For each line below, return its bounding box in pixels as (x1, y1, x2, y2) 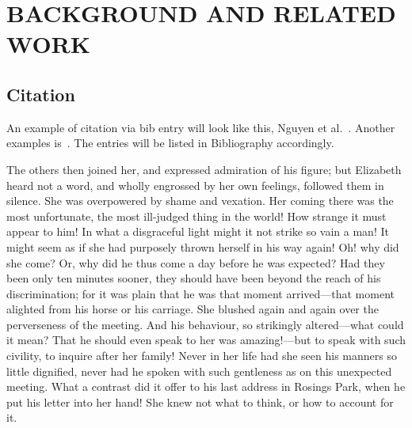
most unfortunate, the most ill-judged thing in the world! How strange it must (6, 207, 387, 224)
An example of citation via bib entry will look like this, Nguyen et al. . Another (6, 119, 395, 135)
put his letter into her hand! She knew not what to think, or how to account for (6, 393, 394, 410)
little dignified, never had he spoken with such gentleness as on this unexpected (6, 362, 392, 379)
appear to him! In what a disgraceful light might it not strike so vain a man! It (6, 223, 389, 240)
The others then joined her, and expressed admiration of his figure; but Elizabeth (6, 161, 402, 177)
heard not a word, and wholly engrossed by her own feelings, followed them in (6, 176, 384, 193)
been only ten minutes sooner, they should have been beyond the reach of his (6, 270, 381, 286)
